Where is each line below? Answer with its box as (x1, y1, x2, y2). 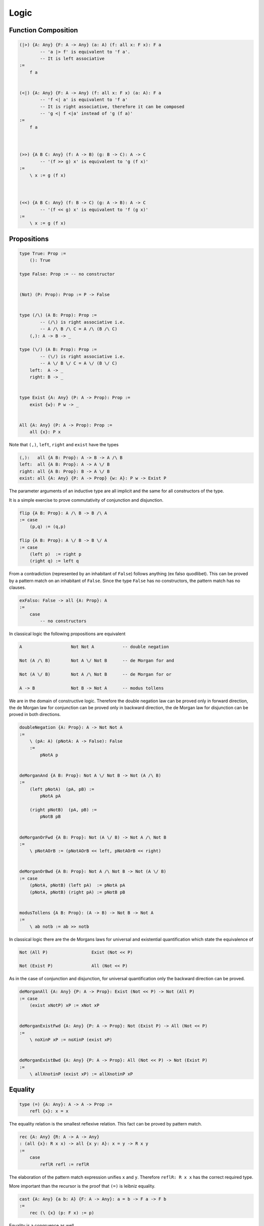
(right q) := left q (29, 558, 79, 564)
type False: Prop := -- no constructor (19, 271, 115, 277)
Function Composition (9, 26, 78, 34)
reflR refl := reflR (40, 1161, 89, 1167)
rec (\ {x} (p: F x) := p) (29, 1210, 95, 1216)
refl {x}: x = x (29, 1108, 68, 1114)
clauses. (9, 585, 26, 590)
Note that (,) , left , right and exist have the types (9, 442, 119, 448)
